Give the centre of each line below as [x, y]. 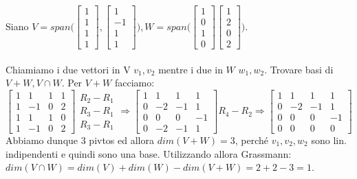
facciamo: [134, 83]
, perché [251, 140]
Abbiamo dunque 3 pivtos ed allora [80, 140]
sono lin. [329, 140]
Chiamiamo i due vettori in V [68, 69]
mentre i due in [191, 69]
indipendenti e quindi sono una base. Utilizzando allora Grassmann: [149, 153]
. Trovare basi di [299, 69]
